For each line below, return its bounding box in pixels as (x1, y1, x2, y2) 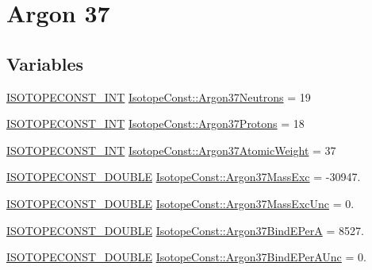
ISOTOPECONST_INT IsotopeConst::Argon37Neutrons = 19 (6, 88, 311, 105)
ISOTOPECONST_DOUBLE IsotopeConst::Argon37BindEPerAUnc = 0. (6, 249, 366, 265)
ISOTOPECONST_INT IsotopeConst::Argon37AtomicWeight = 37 (6, 141, 336, 158)
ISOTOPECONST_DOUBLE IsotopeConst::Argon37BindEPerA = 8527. (6, 222, 364, 238)
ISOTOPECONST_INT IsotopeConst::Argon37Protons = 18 (6, 115, 305, 132)
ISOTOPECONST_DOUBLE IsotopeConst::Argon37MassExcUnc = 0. (6, 195, 355, 211)
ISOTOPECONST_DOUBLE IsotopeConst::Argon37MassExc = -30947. (6, 168, 361, 185)
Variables (6, 51, 84, 75)
